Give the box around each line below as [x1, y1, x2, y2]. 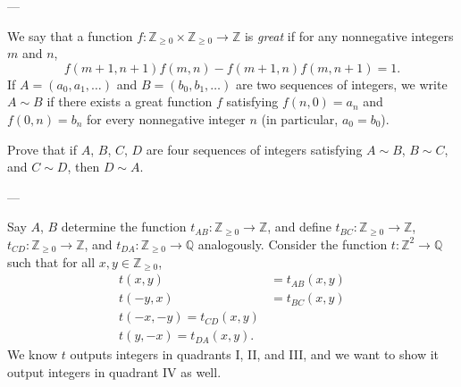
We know [7, 345, 57, 364]
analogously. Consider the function [197, 234, 388, 253]
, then [67, 157, 100, 176]
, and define [267, 217, 331, 236]
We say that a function [7, 26, 133, 45]
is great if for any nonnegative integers [244, 26, 454, 45]
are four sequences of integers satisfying [146, 139, 363, 158]
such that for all [7, 252, 96, 271]
